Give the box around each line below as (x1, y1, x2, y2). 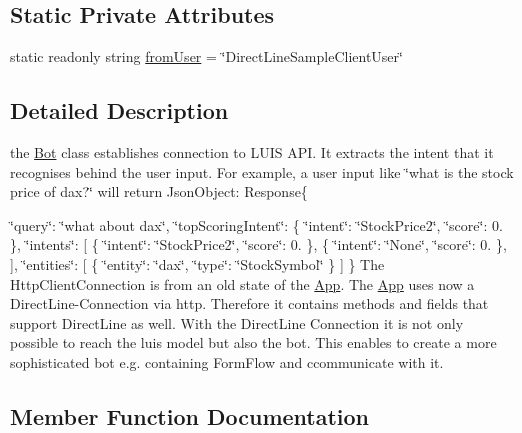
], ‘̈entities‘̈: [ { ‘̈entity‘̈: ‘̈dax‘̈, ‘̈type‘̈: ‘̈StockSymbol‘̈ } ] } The (10, 253, 385, 274)
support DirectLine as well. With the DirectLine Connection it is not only (10, 312, 464, 333)
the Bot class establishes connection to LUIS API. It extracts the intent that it (10, 142, 494, 162)
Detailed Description (10, 95, 229, 126)
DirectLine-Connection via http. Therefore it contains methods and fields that (10, 293, 489, 314)
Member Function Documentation (10, 400, 370, 431)
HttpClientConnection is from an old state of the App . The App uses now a (10, 273, 475, 294)
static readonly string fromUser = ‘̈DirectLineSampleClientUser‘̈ (10, 46, 403, 67)
